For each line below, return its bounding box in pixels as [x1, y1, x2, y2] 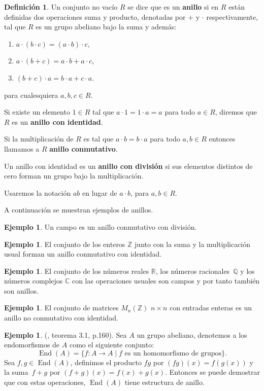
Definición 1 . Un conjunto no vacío [4, 2, 118, 12]
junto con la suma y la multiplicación [135, 238, 251, 249]
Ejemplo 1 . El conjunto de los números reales [4, 265, 149, 276]
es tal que [83, 133, 114, 144]
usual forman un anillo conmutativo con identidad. [4, 248, 162, 259]
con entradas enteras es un [169, 302, 252, 313]
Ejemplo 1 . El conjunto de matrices [4, 302, 119, 313]
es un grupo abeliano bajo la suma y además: [36, 21, 177, 32]
